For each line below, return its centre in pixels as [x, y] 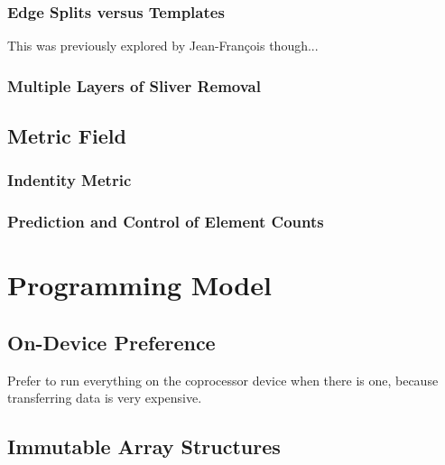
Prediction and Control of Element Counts [166, 222]
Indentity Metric [70, 180]
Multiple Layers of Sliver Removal [134, 85]
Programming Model [139, 285]
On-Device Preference [111, 342]
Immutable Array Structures [144, 446]
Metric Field [67, 136]
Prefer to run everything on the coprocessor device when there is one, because [223, 380]
